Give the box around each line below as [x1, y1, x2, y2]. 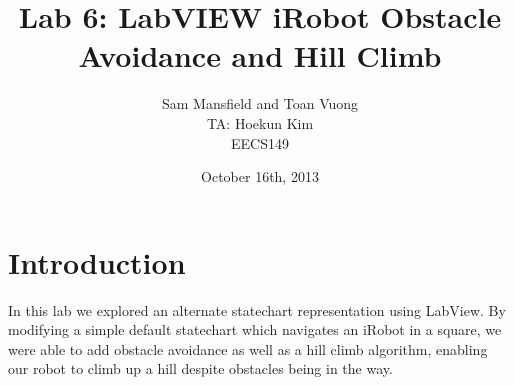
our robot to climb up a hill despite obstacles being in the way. [8, 358, 393, 379]
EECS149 [231, 132, 289, 153]
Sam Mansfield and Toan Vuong [161, 93, 359, 114]
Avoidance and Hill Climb [78, 35, 442, 76]
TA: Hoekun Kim [206, 112, 314, 133]
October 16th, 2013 [201, 166, 319, 187]
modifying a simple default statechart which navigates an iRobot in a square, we [8, 319, 502, 340]
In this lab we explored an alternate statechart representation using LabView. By [8, 299, 506, 320]
